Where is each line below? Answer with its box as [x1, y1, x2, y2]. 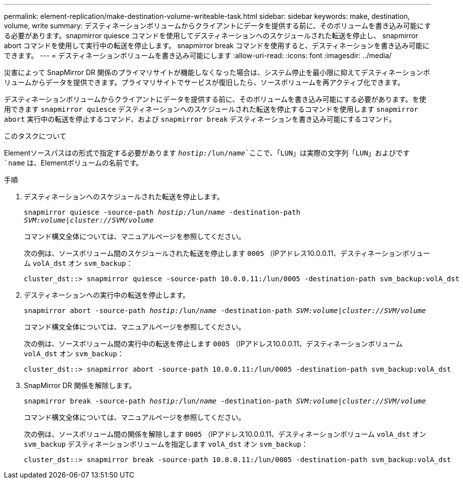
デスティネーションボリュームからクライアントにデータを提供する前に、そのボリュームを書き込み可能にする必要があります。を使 [4, 95, 426, 103]
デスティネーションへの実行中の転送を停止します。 [24, 291, 190, 299]
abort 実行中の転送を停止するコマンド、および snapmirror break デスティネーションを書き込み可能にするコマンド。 [4, 115, 396, 123]
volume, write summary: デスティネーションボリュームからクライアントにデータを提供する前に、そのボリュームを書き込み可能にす [4, 21, 431, 30]
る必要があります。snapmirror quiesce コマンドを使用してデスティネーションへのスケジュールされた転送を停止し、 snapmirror [4, 31, 418, 40]
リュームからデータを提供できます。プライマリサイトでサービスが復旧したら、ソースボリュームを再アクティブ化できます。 [4, 78, 405, 86]
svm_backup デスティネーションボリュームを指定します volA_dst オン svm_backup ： [24, 440, 309, 448]
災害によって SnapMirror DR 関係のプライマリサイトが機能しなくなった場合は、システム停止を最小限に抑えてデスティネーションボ [4, 68, 430, 77]
